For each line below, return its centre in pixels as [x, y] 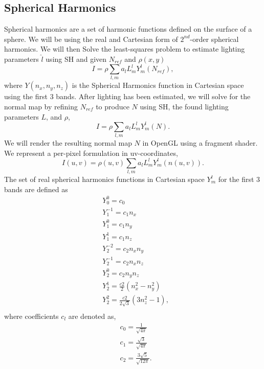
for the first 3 [239, 179]
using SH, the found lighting [184, 106]
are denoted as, [92, 316]
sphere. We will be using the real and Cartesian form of [91, 39]
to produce [113, 106]
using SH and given [76, 59]
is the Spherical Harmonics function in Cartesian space [158, 85]
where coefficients [31, 316]
